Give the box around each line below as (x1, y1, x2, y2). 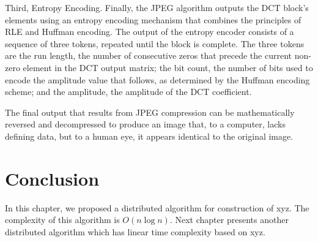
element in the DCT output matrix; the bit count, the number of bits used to (23, 61, 313, 74)
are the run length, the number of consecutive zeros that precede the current (5, 49, 292, 62)
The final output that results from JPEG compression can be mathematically (5, 105, 295, 118)
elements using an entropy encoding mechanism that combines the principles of (5, 13, 301, 26)
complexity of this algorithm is (5, 213, 120, 226)
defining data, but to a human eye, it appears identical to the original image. (5, 129, 294, 142)
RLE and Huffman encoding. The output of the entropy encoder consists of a (5, 25, 294, 38)
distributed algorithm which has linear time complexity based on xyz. (5, 225, 265, 238)
